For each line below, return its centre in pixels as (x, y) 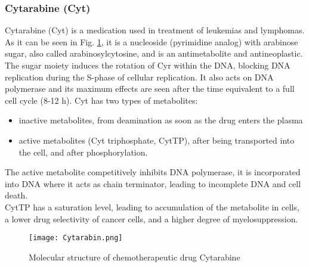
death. (16, 195)
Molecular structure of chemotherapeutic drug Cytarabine (135, 257)
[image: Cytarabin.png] (76, 238)
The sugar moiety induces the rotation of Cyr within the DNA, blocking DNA (148, 65)
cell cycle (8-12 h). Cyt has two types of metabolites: (101, 100)
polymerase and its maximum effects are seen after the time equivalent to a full (150, 89)
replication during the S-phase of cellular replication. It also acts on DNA (139, 77)
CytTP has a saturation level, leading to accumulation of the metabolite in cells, (152, 207)
